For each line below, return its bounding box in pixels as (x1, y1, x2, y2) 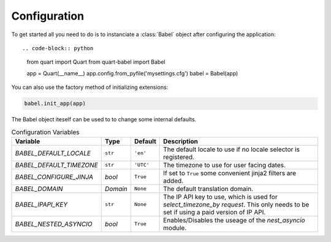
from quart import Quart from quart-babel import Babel (26, 58, 165, 66)
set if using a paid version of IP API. (163, 208, 266, 216)
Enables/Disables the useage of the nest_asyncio (163, 216, 306, 224)
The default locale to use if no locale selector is (163, 145, 300, 153)
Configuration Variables (11, 127, 80, 136)
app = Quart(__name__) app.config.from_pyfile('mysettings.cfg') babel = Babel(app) (26, 69, 238, 77)
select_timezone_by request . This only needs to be (163, 200, 310, 208)
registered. (163, 153, 195, 161)
